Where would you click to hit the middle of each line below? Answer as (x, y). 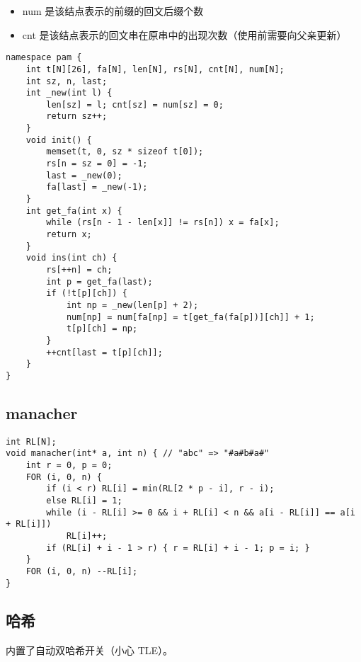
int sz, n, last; (67, 81)
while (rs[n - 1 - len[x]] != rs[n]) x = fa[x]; (163, 223)
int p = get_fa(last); (99, 281)
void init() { (59, 140)
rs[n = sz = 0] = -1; (97, 164)
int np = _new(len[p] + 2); (132, 305)
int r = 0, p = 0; (69, 466)
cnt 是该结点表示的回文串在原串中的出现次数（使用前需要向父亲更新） (184, 34)
